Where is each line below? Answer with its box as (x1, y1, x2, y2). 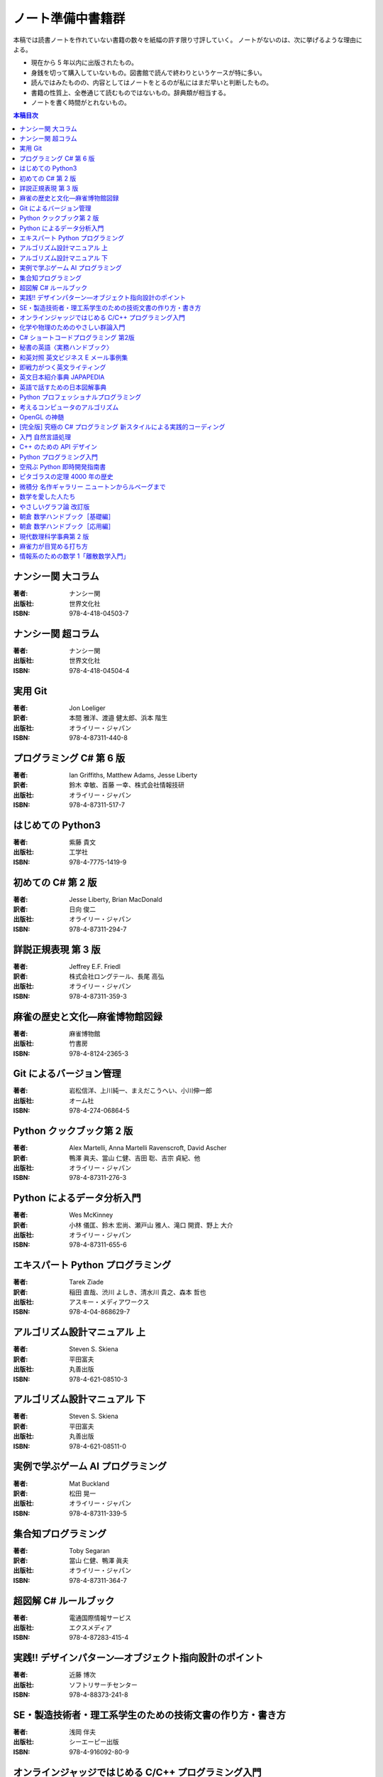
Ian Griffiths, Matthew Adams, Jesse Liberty (69, 771, 198, 779)
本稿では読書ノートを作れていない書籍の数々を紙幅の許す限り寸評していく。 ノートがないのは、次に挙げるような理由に (13, 36, 363, 44)
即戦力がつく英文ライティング (19, 363, 106, 372)
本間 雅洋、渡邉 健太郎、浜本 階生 (69, 714, 168, 722)
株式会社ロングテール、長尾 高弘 (69, 972, 165, 981)
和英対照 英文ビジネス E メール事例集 (19, 353, 128, 362)
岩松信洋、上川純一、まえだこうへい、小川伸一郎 (69, 1086, 212, 1095)
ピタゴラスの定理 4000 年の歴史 (19, 473, 113, 481)
